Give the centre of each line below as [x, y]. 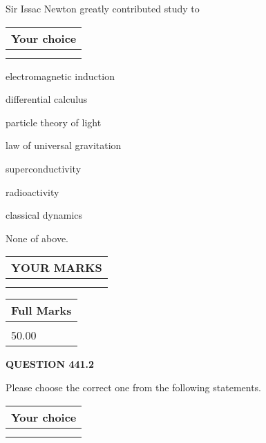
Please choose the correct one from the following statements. [134, 387]
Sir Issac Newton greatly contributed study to [103, 8]
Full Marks [41, 311]
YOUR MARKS [57, 268]
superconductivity [44, 168]
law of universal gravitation [64, 145]
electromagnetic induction [60, 76]
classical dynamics [44, 215]
